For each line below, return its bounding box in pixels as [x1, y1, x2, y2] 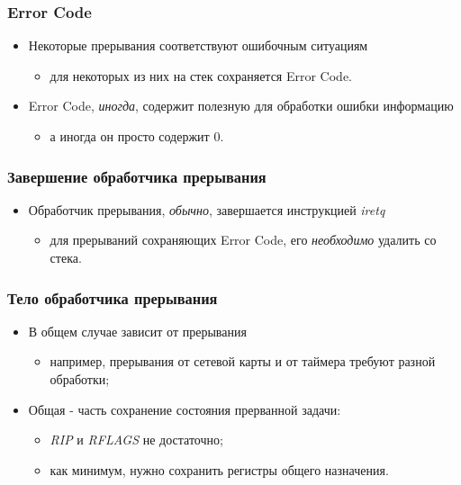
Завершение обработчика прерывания [7, 165, 267, 187]
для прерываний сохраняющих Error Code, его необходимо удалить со [50, 230, 437, 249]
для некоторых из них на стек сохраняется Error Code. [50, 66, 353, 85]
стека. [50, 248, 82, 266]
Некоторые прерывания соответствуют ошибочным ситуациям [28, 36, 368, 55]
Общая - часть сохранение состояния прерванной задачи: [28, 400, 341, 418]
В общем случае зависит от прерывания [28, 321, 247, 340]
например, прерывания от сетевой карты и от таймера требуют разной [50, 352, 436, 371]
